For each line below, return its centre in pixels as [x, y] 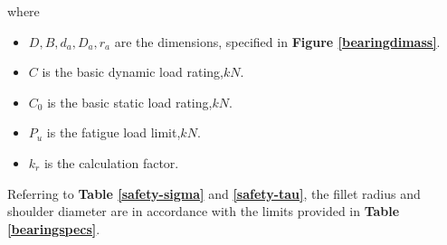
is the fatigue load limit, [114, 132]
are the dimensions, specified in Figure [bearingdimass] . [277, 41]
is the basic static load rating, [130, 102]
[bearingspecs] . [54, 228]
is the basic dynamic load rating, [133, 72]
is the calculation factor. [111, 162]
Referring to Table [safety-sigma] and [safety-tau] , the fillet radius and [214, 193]
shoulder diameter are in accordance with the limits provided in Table [204, 211]
